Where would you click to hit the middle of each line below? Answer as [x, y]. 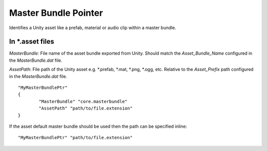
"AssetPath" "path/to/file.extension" [86, 108]
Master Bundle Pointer [56, 13]
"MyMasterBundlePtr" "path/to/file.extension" [75, 138]
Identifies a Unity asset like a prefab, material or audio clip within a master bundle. [93, 28]
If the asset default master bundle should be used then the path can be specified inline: [98, 126]
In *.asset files [32, 42]
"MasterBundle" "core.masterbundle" [83, 101]
